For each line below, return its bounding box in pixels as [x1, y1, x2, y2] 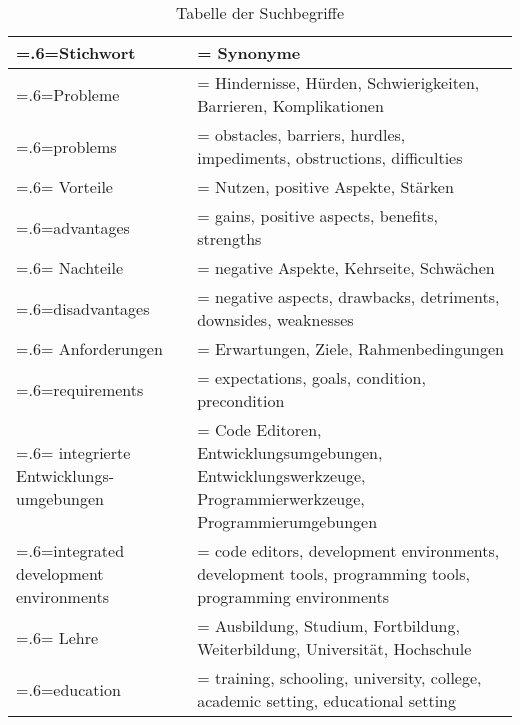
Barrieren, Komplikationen [197, 94, 384, 117]
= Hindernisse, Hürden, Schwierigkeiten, [197, 71, 480, 94]
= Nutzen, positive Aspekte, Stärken [197, 175, 454, 198]
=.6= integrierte [16, 441, 131, 464]
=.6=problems [16, 134, 117, 158]
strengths [197, 227, 262, 250]
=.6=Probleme [16, 82, 120, 106]
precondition [197, 389, 285, 412]
